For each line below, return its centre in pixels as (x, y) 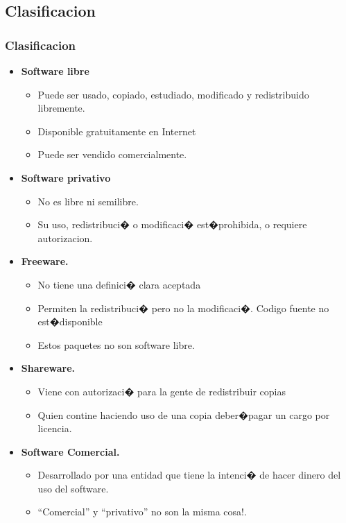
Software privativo (66, 177)
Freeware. (45, 261)
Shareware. (48, 368)
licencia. (55, 428)
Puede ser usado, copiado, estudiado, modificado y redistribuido (173, 94)
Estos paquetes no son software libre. (116, 344)
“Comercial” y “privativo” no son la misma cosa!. (142, 512)
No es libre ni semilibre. (88, 201)
